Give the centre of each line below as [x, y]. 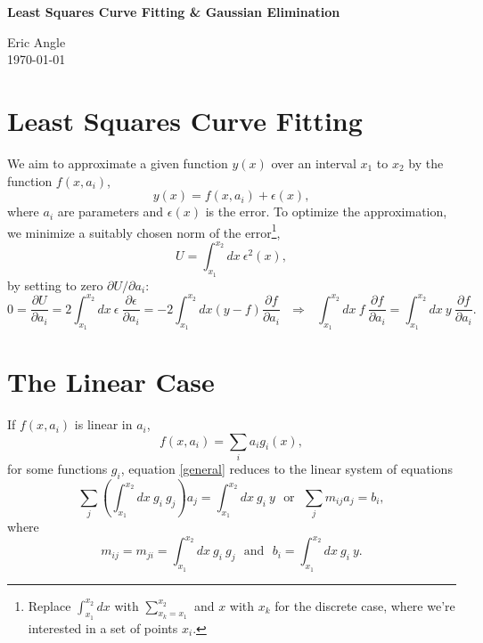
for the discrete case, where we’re [365, 605]
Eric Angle [37, 41]
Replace [49, 605]
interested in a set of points [103, 627]
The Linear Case [111, 382]
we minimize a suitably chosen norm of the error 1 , [144, 231]
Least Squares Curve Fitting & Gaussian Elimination [174, 12]
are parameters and [111, 212]
